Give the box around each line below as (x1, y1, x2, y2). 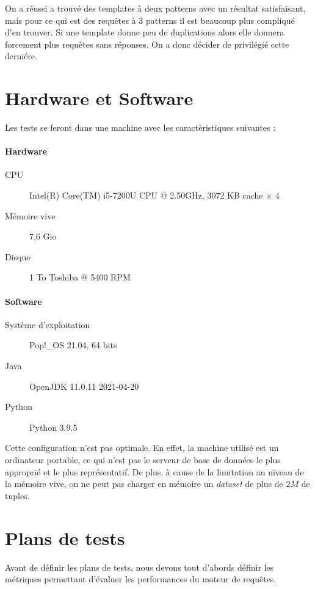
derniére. (5, 49, 37, 62)
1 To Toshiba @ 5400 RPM (29, 271, 131, 284)
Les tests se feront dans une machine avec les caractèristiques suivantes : (5, 121, 276, 134)
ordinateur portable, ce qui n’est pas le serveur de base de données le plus (5, 453, 281, 466)
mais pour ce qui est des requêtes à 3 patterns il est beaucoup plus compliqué (5, 13, 295, 26)
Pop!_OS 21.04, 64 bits (29, 338, 117, 351)
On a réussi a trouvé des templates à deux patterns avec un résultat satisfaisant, (5, 2, 306, 14)
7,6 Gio (29, 230, 57, 243)
